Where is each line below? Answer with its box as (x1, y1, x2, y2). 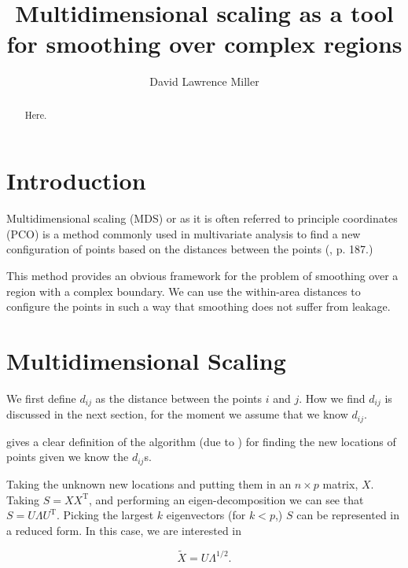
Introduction (6, 164, 146, 197)
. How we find (299, 389, 366, 406)
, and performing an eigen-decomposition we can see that (88, 491, 364, 507)
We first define (6, 389, 76, 406)
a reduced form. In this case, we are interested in (6, 522, 242, 538)
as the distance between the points (95, 389, 262, 406)
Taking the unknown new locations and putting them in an (6, 475, 292, 492)
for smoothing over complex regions (6, 28, 402, 60)
